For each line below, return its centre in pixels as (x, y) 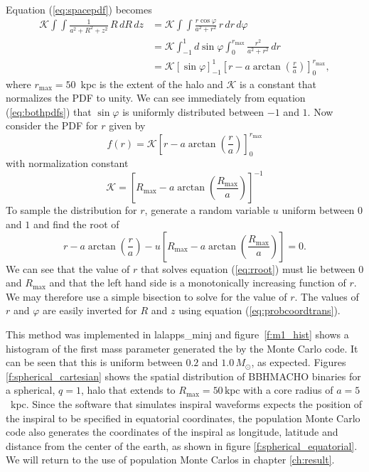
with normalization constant (67, 163)
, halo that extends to (128, 390)
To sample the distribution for (71, 210)
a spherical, (31, 390)
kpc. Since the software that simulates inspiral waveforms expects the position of (186, 403)
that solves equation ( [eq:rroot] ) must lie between (248, 268)
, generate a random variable (207, 210)
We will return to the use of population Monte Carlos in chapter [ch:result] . (170, 460)
